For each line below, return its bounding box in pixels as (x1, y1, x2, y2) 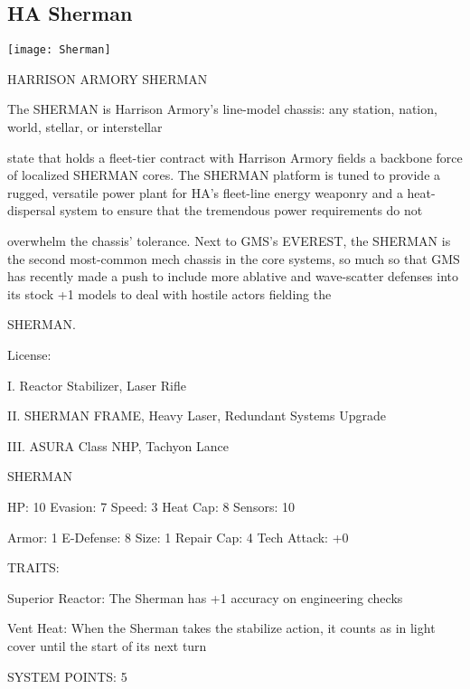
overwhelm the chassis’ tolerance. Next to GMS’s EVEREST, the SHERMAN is (7, 231, 451, 250)
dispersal (7, 201, 56, 220)
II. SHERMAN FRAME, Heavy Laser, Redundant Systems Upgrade (7, 406, 386, 425)
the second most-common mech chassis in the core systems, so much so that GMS (7, 249, 460, 268)
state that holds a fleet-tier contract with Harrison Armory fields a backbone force (7, 147, 463, 166)
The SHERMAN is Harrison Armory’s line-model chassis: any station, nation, (7, 99, 437, 118)
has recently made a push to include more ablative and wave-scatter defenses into (7, 267, 458, 286)
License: (7, 344, 52, 363)
